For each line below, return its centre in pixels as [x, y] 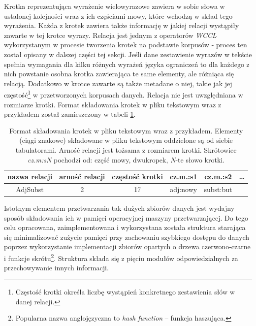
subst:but [218, 189]
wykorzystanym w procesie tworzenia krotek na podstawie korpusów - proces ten [126, 45]
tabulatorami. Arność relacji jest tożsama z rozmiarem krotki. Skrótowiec [126, 149]
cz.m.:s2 [218, 177]
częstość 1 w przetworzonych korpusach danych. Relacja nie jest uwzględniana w [124, 94]
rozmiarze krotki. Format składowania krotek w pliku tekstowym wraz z [113, 104]
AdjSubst [30, 189]
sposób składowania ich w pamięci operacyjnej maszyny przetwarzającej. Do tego [126, 217]
